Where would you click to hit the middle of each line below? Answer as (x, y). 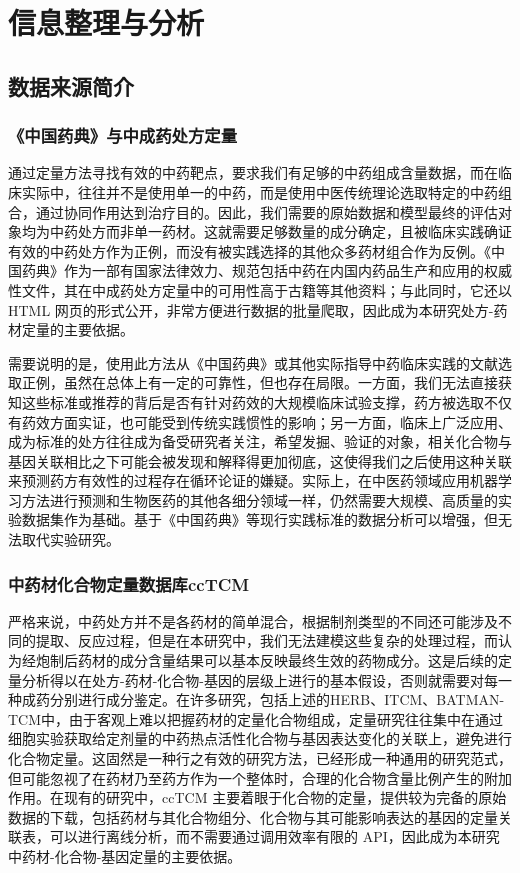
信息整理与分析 (106, 22)
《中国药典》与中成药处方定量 (123, 135)
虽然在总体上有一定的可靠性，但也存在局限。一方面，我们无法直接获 (287, 382)
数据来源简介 (71, 85)
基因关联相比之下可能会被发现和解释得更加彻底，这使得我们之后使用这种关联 (260, 460)
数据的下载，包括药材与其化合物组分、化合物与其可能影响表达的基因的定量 (253, 816)
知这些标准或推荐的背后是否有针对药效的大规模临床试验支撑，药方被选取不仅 (260, 401)
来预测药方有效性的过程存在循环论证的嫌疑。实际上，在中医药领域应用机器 (253, 480)
